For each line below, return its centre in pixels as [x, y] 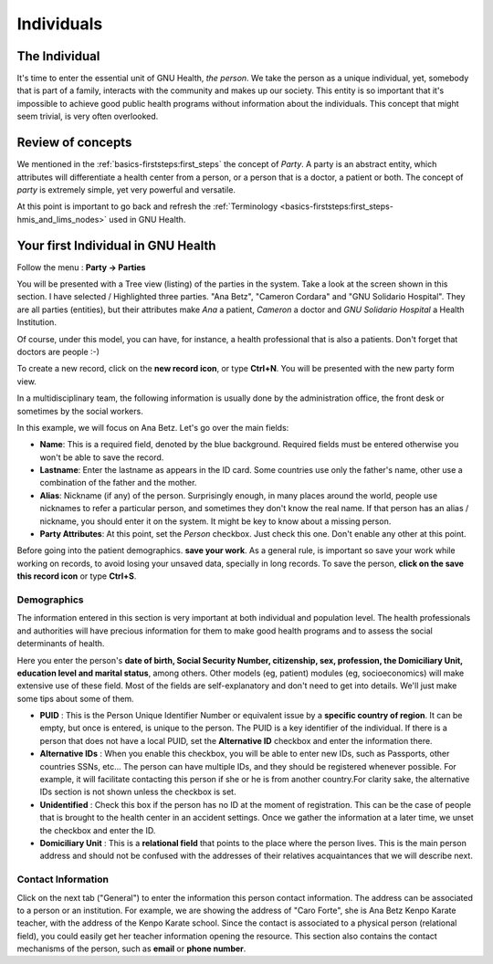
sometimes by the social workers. [80, 411]
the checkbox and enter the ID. [98, 830]
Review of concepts [74, 143]
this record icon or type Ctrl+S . [77, 576]
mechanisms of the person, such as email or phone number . [131, 948]
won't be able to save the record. [102, 457]
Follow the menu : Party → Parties [81, 267]
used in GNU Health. [147, 219]
